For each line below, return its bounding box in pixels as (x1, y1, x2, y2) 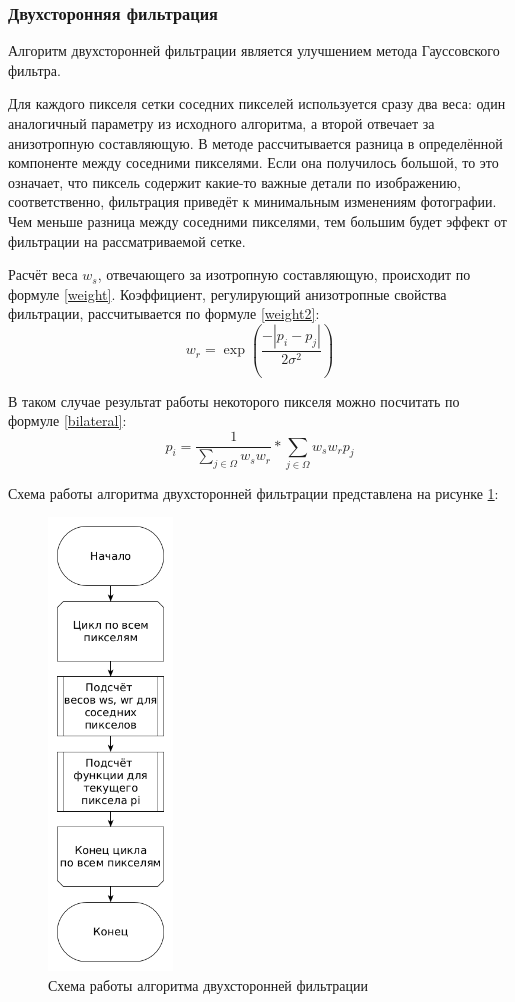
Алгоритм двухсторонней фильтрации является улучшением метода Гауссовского (8, 40, 500, 61)
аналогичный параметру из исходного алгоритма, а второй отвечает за (8, 113, 435, 133)
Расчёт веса (8, 264, 78, 285)
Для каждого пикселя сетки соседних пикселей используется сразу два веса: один (8, 93, 506, 114)
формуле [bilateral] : (8, 410, 127, 431)
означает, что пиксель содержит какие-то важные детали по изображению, (8, 171, 461, 192)
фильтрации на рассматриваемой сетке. (8, 230, 246, 251)
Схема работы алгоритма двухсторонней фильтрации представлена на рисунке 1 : (8, 482, 499, 503)
